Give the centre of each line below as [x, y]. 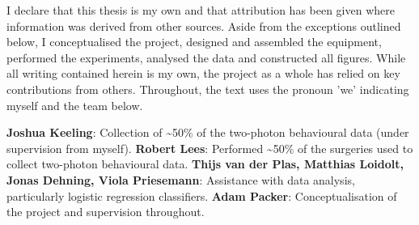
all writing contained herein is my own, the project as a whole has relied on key [203, 73]
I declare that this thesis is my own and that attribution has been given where [201, 10]
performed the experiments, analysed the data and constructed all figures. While [206, 57]
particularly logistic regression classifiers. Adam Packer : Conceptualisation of [202, 195]
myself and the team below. [75, 105]
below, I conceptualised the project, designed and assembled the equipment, [194, 42]
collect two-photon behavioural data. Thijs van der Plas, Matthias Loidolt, [205, 164]
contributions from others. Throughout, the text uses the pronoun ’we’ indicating [208, 89]
